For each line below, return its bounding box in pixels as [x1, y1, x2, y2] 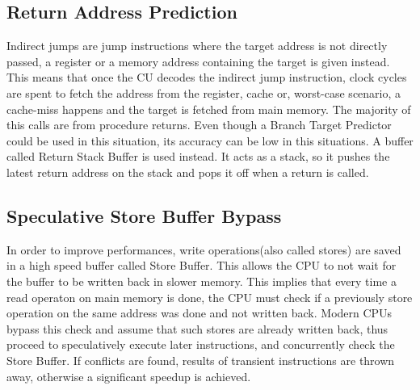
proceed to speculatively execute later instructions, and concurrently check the [6, 336, 395, 353]
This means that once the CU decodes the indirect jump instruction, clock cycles [6, 69, 407, 86]
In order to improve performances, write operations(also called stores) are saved [6, 241, 401, 258]
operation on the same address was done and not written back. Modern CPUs [6, 304, 393, 321]
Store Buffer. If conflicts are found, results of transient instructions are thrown [6, 351, 395, 368]
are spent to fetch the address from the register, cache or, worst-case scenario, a [6, 84, 401, 101]
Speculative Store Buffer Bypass [6, 203, 282, 228]
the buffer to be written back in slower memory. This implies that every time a [6, 272, 397, 289]
